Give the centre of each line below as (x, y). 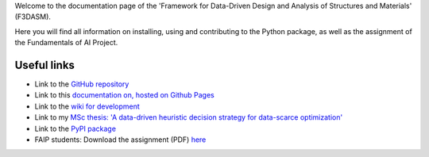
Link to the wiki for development (87, 106)
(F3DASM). (33, 17)
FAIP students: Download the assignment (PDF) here (120, 140)
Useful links (45, 65)
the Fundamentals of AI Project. (66, 43)
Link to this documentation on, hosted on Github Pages (124, 95)
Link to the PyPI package (75, 128)
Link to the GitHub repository (82, 84)
